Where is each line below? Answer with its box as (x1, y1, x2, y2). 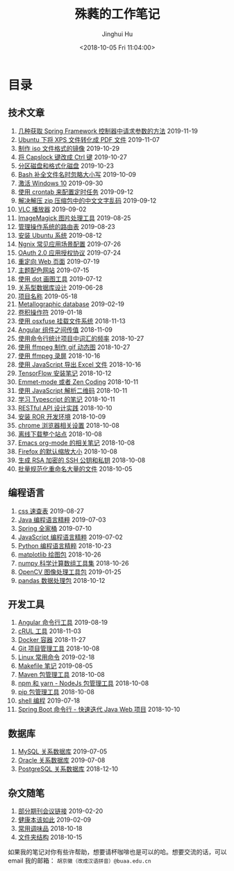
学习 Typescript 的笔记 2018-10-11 (17, 394, 115, 403)
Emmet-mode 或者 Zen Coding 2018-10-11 (17, 377, 139, 386)
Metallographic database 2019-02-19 (17, 300, 124, 308)
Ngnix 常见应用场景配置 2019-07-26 (17, 239, 121, 248)
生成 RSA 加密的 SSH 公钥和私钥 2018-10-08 (17, 456, 146, 464)
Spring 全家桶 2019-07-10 (17, 524, 92, 532)
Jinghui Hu (101, 29, 133, 38)
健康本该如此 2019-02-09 (17, 815, 92, 824)
